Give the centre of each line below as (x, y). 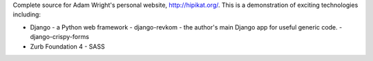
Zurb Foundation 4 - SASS (67, 46)
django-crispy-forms (60, 37)
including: (27, 14)
